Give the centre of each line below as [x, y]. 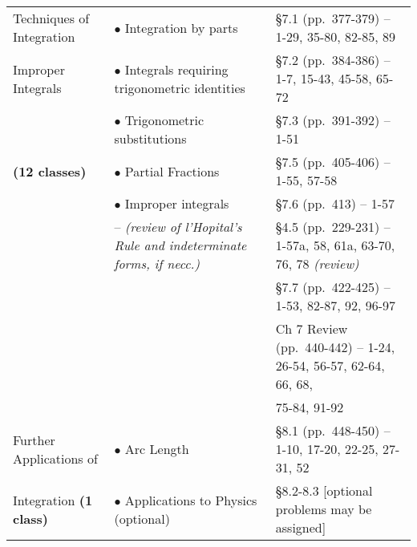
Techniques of [51, 18]
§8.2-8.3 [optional [324, 490]
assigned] [301, 527]
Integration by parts [181, 27]
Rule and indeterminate [180, 245]
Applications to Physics [191, 500]
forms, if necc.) [157, 263]
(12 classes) [50, 171]
